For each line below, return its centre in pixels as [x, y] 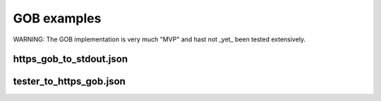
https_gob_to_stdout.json [71, 59]
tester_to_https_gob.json [69, 82]
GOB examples [57, 18]
